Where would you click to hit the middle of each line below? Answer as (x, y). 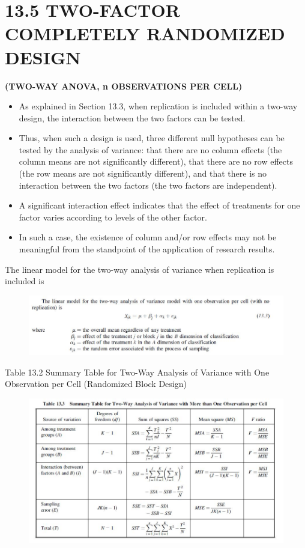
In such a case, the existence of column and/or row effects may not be (148, 237)
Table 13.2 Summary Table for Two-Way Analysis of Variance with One (137, 372)
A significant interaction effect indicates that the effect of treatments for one (159, 205)
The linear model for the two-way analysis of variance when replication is (140, 269)
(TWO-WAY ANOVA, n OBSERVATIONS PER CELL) (124, 86)
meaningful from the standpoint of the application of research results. (147, 249)
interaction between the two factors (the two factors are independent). (148, 185)
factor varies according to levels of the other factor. (113, 217)
